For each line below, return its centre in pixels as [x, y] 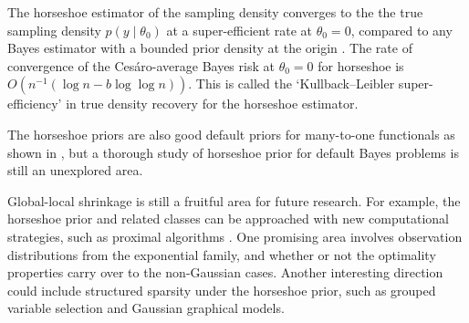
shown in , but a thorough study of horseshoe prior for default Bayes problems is [233, 152]
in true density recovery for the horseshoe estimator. [212, 104]
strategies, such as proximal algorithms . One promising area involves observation [235, 236]
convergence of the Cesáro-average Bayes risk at [141, 65]
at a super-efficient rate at [240, 30]
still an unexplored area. [75, 170]
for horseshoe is [361, 65]
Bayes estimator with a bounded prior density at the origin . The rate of [210, 48]
